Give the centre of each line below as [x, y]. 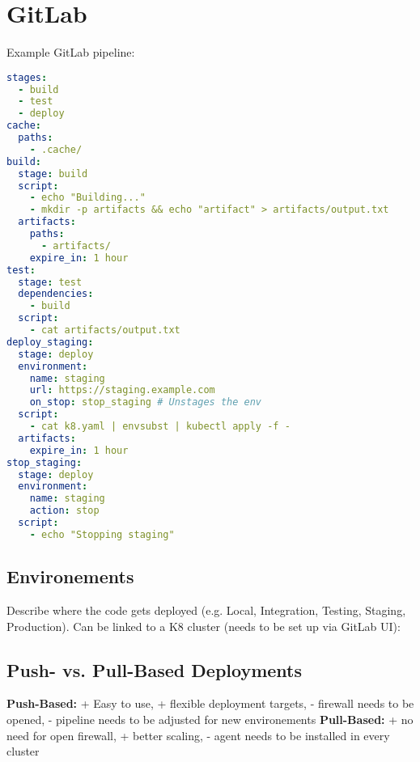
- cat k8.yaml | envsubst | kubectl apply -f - [160, 427]
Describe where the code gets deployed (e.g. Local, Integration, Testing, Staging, [206, 610]
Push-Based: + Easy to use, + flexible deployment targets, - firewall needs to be [210, 703]
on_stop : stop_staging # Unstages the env [146, 402]
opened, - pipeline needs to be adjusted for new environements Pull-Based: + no [210, 720]
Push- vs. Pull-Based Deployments [155, 669]
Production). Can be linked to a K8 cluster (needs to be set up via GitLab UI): [204, 626]
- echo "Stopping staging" [102, 534]
